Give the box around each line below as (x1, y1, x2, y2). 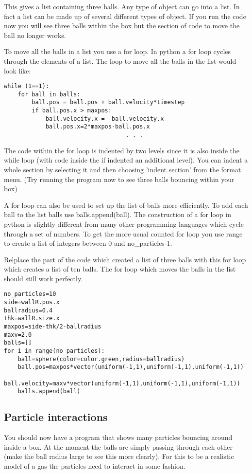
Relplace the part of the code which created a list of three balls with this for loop (4, 254, 246, 264)
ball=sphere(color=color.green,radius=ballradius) (17, 355, 185, 363)
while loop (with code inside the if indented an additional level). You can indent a (4, 155, 248, 165)
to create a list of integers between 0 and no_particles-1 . (4, 238, 172, 248)
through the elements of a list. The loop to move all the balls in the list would (4, 55, 236, 66)
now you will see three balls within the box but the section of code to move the (4, 20, 240, 31)
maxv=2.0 (4, 331, 32, 338)
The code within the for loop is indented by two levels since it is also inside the (4, 145, 240, 155)
